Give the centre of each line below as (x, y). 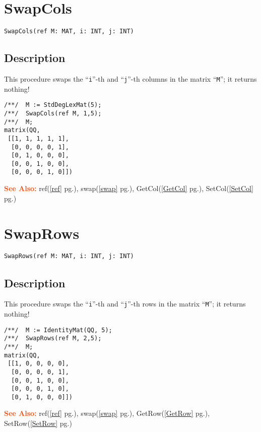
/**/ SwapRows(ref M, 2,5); (53, 338)
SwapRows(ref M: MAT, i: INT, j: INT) (69, 256)
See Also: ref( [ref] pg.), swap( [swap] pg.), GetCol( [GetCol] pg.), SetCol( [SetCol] (129, 188)
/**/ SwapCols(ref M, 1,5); (53, 113)
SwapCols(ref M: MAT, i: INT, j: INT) (69, 32)
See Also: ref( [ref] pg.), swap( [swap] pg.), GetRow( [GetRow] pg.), (107, 413)
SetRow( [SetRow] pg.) (38, 423)
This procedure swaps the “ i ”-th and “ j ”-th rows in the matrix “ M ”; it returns (125, 304)
